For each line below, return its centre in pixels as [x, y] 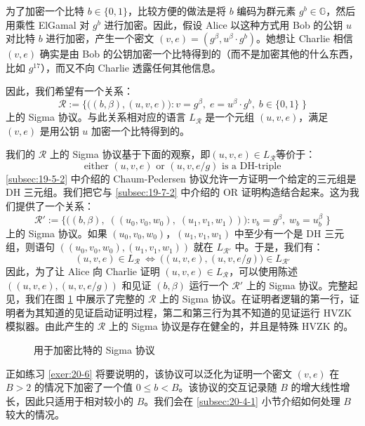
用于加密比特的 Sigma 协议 [94, 350]
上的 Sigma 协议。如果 [57, 233]
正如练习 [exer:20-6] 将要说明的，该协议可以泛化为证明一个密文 [149, 373]
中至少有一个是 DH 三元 [289, 233]
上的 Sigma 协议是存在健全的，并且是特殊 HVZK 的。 [231, 326]
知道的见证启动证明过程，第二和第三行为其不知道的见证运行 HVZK [198, 312]
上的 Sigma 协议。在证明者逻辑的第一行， [254, 299]
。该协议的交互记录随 [228, 387]
